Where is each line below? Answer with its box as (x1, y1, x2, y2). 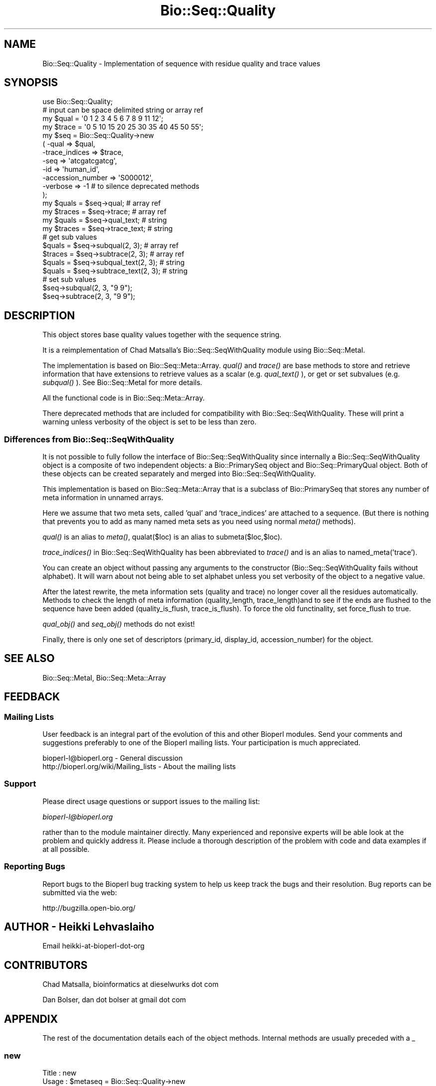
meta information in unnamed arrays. (42, 493, 164, 502)
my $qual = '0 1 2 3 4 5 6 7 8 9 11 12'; (42, 114, 164, 123)
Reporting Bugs (4, 861, 65, 872)
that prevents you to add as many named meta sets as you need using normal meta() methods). (42, 517, 356, 526)
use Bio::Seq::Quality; (42, 97, 113, 106)
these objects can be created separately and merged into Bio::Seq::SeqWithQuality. (42, 469, 316, 478)
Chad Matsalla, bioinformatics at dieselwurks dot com (42, 980, 218, 989)
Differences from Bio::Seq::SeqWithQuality (4, 434, 174, 444)
